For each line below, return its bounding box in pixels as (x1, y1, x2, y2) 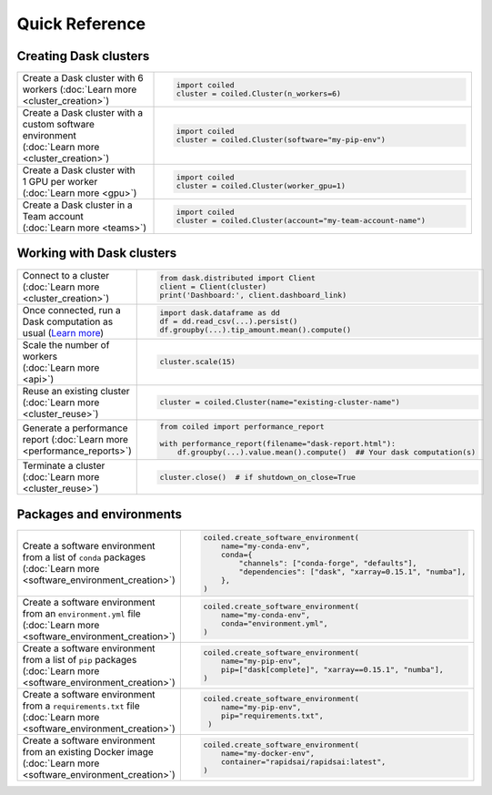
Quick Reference (16, 14, 146, 34)
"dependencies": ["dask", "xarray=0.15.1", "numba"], (238, 566, 467, 576)
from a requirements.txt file (22, 699, 140, 712)
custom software (22, 118, 95, 131)
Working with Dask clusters (16, 246, 177, 261)
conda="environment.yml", (220, 618, 328, 628)
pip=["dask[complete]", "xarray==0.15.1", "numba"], (220, 665, 445, 674)
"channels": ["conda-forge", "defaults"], (238, 558, 417, 568)
